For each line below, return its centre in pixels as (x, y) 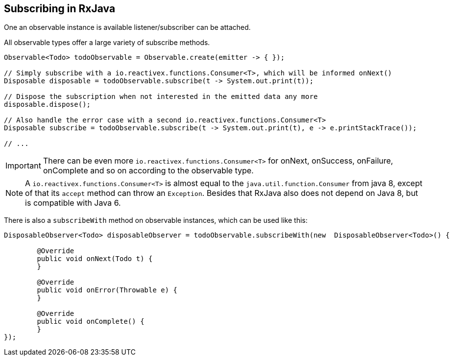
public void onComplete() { (91, 322)
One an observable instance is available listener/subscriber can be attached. (127, 27)
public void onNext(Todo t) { (95, 259)
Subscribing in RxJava (60, 9)
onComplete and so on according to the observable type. (148, 171)
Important (23, 166)
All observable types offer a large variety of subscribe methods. (107, 43)
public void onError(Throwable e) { (107, 290)
